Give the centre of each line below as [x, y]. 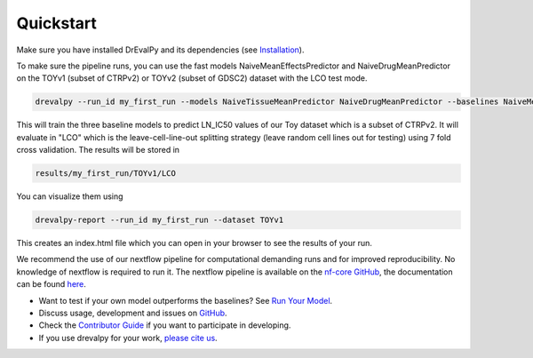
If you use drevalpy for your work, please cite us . [128, 338]
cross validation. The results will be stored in [98, 150]
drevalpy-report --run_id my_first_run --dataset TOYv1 [159, 220]
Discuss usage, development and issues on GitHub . [133, 313]
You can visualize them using [70, 196]
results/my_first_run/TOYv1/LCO [106, 174]
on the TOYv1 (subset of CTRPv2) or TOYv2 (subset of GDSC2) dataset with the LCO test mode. [192, 78]
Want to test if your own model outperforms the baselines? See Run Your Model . [186, 300]
